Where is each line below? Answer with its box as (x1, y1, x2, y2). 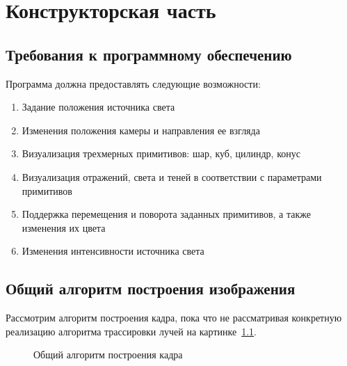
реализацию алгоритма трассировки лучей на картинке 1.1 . (6, 324, 257, 338)
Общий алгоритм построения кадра (33, 347, 183, 362)
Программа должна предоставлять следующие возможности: (6, 76, 261, 90)
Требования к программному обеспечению (6, 43, 292, 65)
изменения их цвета (22, 220, 106, 234)
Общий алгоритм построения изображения (6, 278, 296, 299)
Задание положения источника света (22, 100, 175, 114)
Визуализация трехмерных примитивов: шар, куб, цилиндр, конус (22, 146, 300, 161)
